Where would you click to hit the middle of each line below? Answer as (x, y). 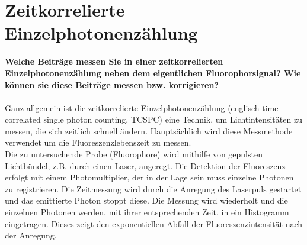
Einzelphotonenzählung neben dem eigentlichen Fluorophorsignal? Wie (153, 72)
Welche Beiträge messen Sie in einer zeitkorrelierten (114, 61)
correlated (23, 119)
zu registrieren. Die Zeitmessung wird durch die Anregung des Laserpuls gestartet (153, 188)
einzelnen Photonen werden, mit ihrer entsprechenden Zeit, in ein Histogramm (147, 212)
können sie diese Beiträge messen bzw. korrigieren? (112, 84)
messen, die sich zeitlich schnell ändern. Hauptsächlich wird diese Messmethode (149, 130)
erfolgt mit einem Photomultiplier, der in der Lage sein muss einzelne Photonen (149, 177)
